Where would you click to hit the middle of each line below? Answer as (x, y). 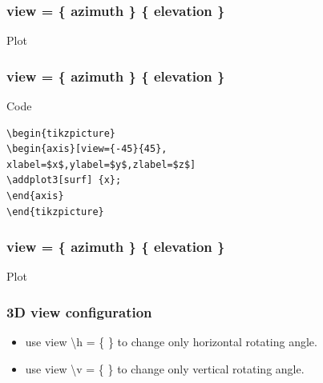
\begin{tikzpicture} (61, 133)
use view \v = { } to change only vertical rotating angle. (165, 368)
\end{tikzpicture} (55, 211)
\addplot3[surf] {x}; (64, 180)
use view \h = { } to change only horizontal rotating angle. (171, 342)
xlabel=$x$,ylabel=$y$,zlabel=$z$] (101, 164)
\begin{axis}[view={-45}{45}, (87, 149)
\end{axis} (35, 196)
